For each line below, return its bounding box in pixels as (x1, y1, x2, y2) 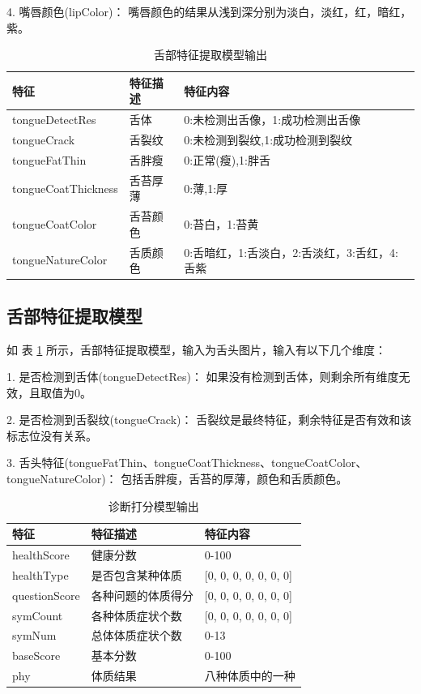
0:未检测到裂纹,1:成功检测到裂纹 (184, 131, 353, 148)
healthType (12, 566, 69, 583)
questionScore (12, 586, 80, 603)
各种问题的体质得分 (91, 586, 193, 603)
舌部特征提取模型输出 (154, 46, 267, 63)
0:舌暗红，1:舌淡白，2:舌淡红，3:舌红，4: (184, 243, 398, 260)
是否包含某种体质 (91, 566, 182, 583)
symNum (12, 627, 57, 644)
